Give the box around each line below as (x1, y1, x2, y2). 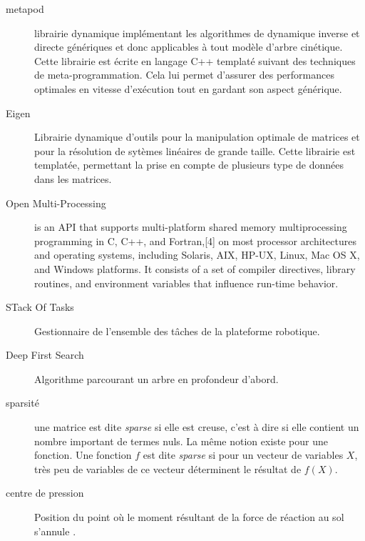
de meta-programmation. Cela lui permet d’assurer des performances (34, 67, 334, 82)
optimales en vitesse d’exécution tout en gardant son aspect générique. (34, 81, 342, 96)
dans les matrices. (34, 171, 112, 186)
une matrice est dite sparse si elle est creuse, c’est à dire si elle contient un (34, 420, 359, 435)
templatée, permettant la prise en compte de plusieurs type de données (34, 157, 344, 172)
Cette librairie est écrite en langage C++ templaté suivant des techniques (34, 53, 356, 68)
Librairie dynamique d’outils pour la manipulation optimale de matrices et (34, 129, 360, 144)
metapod (6, 1, 44, 16)
